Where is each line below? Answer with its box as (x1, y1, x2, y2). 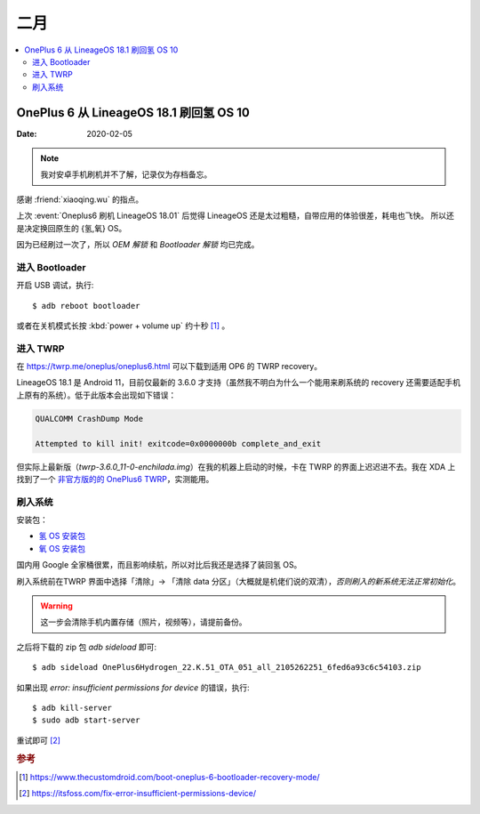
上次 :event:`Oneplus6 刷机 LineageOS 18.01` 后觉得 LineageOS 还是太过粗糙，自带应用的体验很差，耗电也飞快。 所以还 (16, 210, 455, 222)
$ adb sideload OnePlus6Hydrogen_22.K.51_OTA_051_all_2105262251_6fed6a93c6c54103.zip (32, 663, 421, 673)
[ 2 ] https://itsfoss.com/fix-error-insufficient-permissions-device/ (19, 788, 257, 799)
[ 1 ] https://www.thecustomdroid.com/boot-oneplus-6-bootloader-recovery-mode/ (19, 771, 320, 782)
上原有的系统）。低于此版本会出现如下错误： (16, 390, 177, 400)
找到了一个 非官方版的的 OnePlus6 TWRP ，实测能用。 (16, 473, 214, 484)
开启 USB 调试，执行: (16, 280, 94, 291)
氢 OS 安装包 (38, 530, 86, 542)
